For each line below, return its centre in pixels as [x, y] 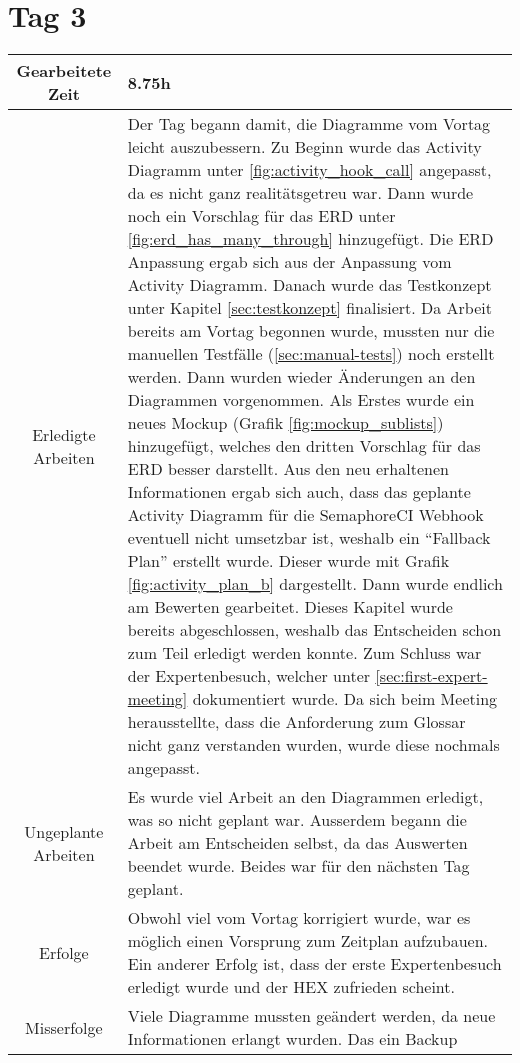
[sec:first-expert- [431, 676]
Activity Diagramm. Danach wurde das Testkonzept [309, 285]
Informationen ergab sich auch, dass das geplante [299, 492]
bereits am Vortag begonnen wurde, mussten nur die [311, 331]
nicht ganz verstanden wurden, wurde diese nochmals [313, 745]
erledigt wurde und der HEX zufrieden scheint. [291, 987]
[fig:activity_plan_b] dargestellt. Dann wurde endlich [315, 584]
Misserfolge [64, 1027]
